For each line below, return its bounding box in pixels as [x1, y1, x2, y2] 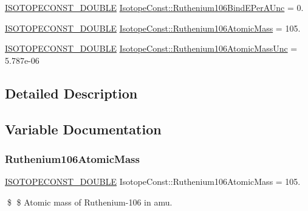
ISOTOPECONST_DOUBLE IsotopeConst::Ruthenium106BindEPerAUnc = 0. [5, 1, 304, 13]
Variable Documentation [5, 119, 162, 138]
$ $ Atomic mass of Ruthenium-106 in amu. [7, 195, 173, 208]
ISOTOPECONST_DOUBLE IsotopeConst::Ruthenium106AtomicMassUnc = [5, 42, 298, 55]
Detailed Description [5, 83, 138, 102]
